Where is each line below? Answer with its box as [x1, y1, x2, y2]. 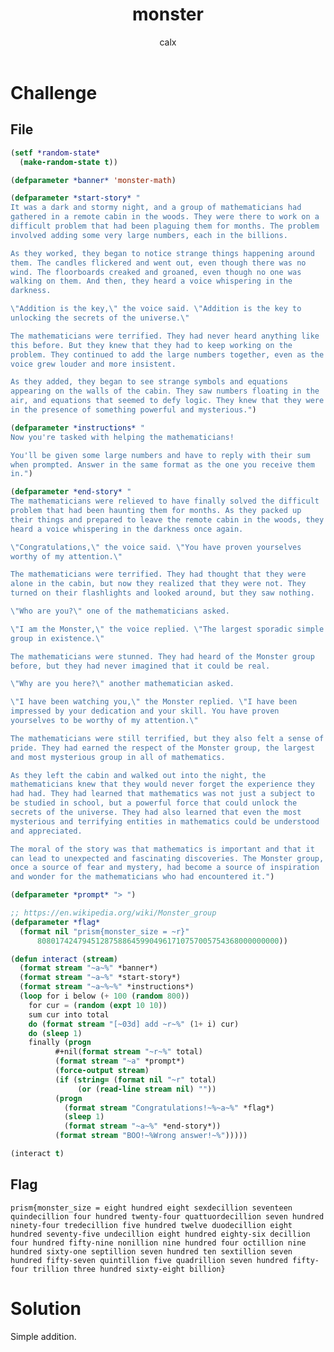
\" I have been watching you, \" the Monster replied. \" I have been [10, 697, 298, 707]
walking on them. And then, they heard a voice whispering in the [10, 276, 293, 287]
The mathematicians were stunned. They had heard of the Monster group [10, 651, 315, 662]
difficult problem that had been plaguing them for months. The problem [10, 221, 320, 231]
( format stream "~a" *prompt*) [54, 1056, 186, 1067]
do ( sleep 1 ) [28, 1028, 83, 1038]
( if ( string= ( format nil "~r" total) [54, 1074, 217, 1085]
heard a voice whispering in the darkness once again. [10, 524, 244, 534]
